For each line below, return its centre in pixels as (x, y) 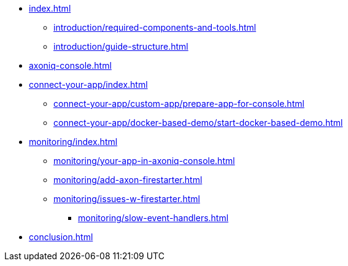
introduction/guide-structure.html (121, 46)
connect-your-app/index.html (88, 84)
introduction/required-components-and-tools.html (155, 27)
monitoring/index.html (73, 142)
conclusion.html (61, 237)
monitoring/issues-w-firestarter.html (127, 199)
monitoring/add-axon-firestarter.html (128, 180)
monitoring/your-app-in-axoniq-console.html (144, 161)
